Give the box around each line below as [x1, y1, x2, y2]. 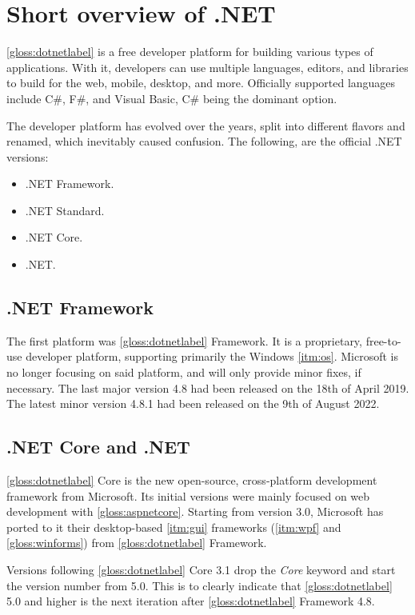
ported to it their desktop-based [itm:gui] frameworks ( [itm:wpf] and [6, 518, 341, 535]
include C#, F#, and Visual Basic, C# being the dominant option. [6, 90, 337, 106]
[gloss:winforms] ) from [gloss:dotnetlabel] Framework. [6, 534, 267, 551]
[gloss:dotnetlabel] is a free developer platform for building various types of [6, 43, 373, 60]
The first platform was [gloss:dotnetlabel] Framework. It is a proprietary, [6, 332, 362, 349]
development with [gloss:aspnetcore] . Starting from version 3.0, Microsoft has [6, 503, 384, 520]
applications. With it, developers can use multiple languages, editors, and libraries [6, 58, 409, 75]
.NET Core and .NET [6, 434, 190, 459]
